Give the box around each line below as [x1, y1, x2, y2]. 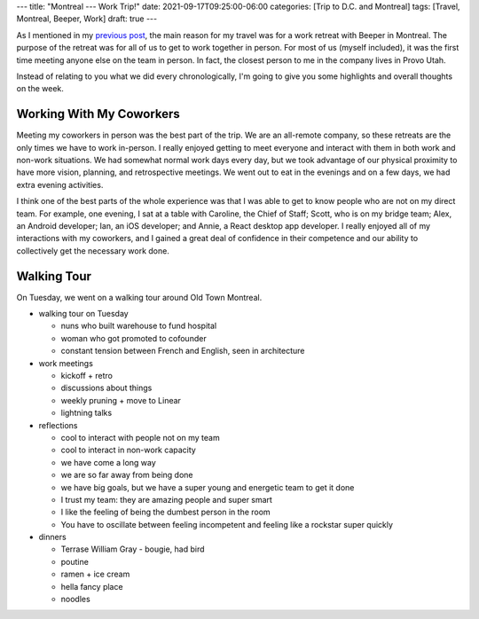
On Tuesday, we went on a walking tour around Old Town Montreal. [16, 292, 263, 302]
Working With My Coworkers [16, 106, 181, 121]
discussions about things [60, 382, 153, 394]
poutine [60, 556, 89, 567]
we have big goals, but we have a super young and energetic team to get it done [60, 482, 355, 492]
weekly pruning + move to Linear [60, 395, 182, 405]
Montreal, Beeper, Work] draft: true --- [16, 13, 158, 24]
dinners [38, 532, 67, 543]
